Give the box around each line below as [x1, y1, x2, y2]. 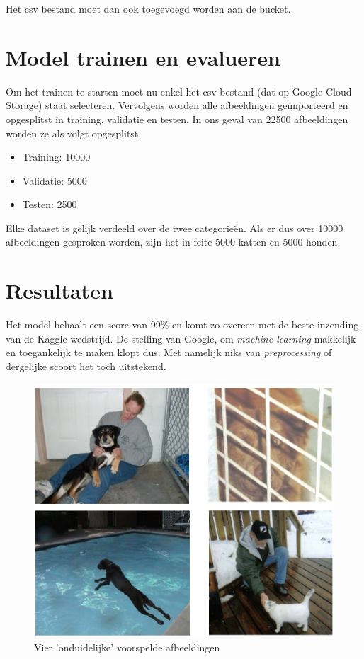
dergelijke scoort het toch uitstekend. [6, 358, 166, 373]
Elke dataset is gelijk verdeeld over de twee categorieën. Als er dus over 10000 [6, 220, 343, 235]
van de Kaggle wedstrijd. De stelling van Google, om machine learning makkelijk [6, 331, 356, 345]
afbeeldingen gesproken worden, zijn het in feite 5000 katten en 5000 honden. [6, 234, 341, 249]
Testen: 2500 [22, 197, 77, 212]
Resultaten [6, 276, 113, 305]
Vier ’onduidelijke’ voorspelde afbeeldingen [34, 640, 220, 655]
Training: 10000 [22, 149, 91, 164]
